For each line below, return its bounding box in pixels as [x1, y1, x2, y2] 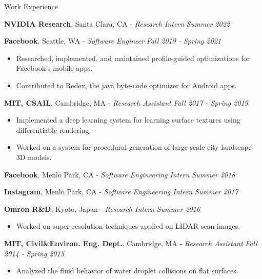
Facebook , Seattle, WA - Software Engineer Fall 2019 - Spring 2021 [4, 35, 221, 46]
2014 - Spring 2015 [4, 248, 64, 258]
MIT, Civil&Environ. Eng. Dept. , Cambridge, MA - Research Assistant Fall [4, 237, 257, 248]
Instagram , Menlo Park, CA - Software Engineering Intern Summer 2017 [4, 186, 238, 197]
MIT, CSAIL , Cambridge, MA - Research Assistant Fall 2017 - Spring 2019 [4, 97, 248, 108]
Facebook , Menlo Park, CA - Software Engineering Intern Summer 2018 [4, 169, 235, 180]
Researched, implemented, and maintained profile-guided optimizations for [16, 52, 250, 63]
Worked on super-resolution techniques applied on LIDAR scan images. [16, 221, 240, 231]
